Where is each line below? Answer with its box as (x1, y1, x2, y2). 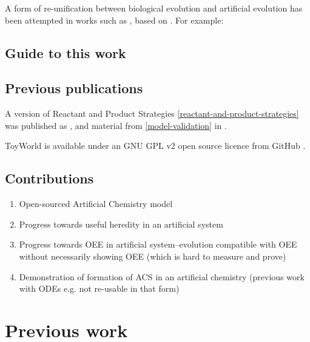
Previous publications (5, 79, 143, 97)
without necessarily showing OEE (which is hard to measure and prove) (19, 249, 286, 262)
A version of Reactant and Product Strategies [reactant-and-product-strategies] (5, 107, 299, 120)
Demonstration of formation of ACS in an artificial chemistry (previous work (19, 270, 305, 283)
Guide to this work (5, 43, 126, 62)
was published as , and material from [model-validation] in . (5, 119, 227, 131)
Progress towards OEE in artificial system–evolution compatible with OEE (19, 238, 297, 251)
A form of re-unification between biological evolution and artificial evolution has (5, 2, 303, 14)
